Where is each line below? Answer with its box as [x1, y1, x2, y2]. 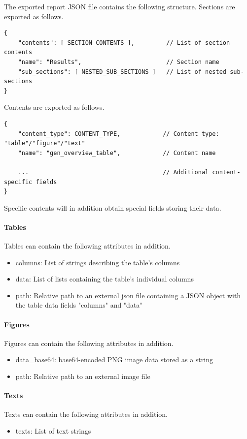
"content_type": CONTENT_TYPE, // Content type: [18, 130, 219, 137]
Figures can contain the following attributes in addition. [4, 338, 174, 348]
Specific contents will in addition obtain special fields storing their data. [4, 202, 221, 213]
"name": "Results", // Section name [18, 58, 219, 65]
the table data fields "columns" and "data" [15, 300, 142, 310]
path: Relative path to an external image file [15, 371, 150, 381]
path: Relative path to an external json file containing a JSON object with [15, 290, 241, 300]
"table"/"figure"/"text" [4, 140, 85, 147]
